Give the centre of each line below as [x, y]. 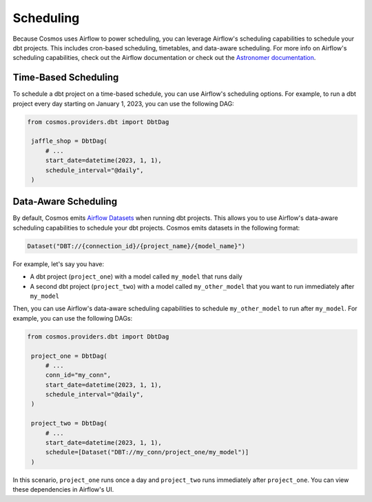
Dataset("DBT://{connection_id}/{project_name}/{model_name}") [136, 246]
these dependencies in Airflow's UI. [63, 490]
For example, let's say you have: [59, 264]
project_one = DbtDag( [70, 356]
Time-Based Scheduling [66, 78]
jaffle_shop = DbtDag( [70, 141]
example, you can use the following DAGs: [73, 318]
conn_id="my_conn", [78, 375]
